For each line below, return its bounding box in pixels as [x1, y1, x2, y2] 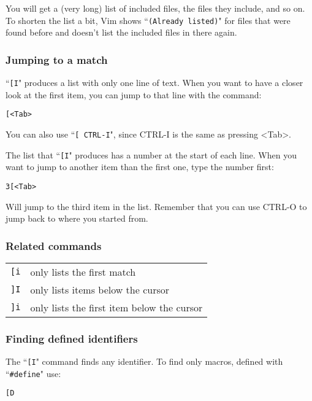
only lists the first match [30, 264, 136, 279]
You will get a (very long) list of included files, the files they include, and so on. [6, 2, 305, 14]
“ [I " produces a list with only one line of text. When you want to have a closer [6, 76, 303, 89]
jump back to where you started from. [6, 212, 148, 225]
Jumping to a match [6, 52, 108, 67]
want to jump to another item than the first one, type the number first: [6, 160, 274, 173]
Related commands [6, 238, 102, 253]
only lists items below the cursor [30, 282, 170, 297]
